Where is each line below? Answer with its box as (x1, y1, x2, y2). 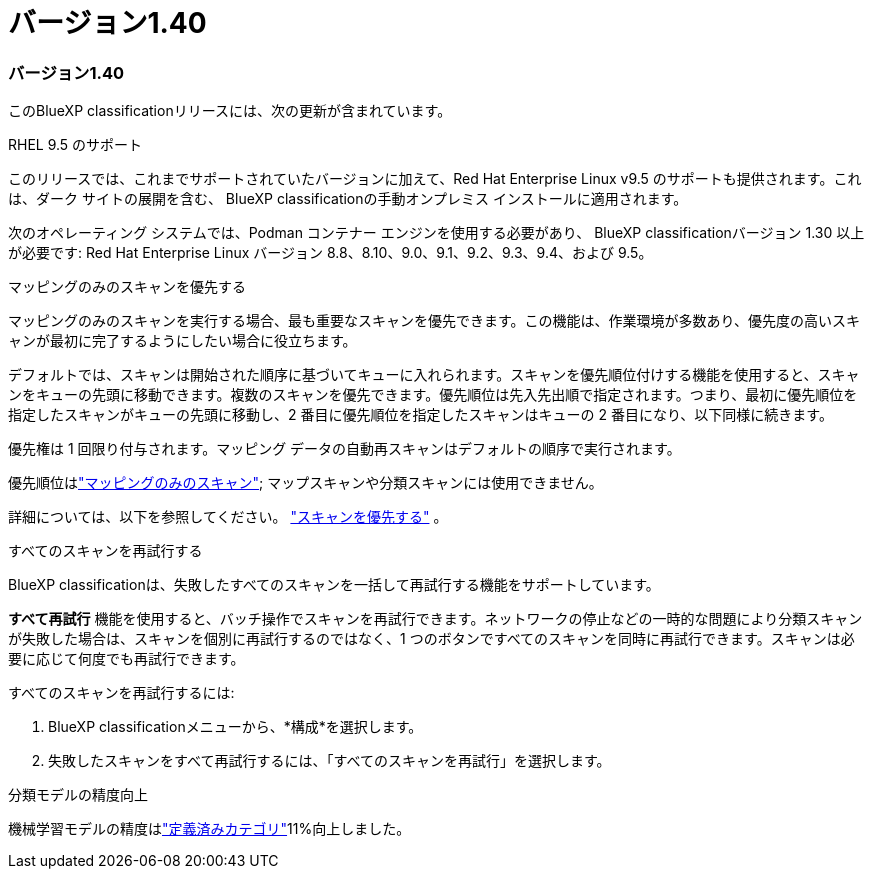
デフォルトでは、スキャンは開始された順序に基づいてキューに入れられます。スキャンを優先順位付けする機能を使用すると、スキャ (8, 366, 860, 384)
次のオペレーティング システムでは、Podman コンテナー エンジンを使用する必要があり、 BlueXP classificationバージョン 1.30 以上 (8, 224, 865, 242)
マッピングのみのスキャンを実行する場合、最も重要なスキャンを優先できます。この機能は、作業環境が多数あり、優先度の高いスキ (8, 312, 861, 330)
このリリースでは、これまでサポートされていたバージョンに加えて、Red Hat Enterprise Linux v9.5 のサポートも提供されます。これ (8, 170, 862, 188)
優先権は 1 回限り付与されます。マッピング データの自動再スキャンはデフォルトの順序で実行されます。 (8, 440, 681, 458)
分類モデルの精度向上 (8, 786, 148, 804)
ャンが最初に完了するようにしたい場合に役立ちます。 (8, 332, 357, 350)
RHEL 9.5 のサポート (8, 136, 143, 154)
